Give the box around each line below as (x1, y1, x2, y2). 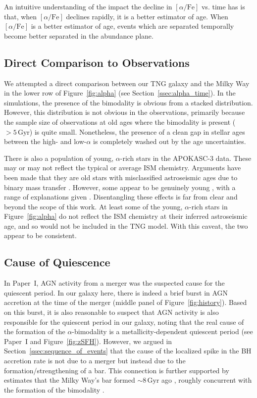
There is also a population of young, (4, 152, 114, 163)
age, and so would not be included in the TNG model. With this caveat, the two (4, 220, 248, 231)
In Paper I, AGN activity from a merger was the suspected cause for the (4, 278, 225, 288)
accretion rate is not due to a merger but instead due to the (4, 355, 186, 366)
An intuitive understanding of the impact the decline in (4, 1, 172, 11)
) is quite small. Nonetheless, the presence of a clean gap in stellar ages (29, 126, 245, 137)
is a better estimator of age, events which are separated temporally (31, 21, 234, 31)
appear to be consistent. (4, 230, 77, 241)
